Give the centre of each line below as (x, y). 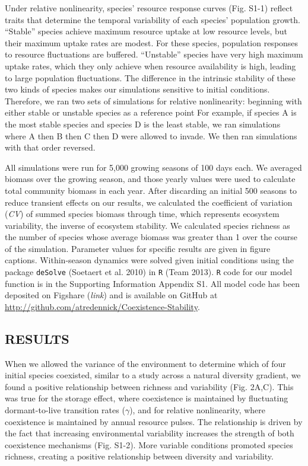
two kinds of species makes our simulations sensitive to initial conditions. (137, 89)
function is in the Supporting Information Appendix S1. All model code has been (152, 283)
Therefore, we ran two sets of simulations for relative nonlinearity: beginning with (153, 100)
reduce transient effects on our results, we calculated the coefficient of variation (149, 202)
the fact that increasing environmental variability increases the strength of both (150, 433)
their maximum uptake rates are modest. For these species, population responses (152, 42)
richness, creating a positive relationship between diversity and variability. (139, 456)
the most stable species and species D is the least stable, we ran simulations (143, 124)
